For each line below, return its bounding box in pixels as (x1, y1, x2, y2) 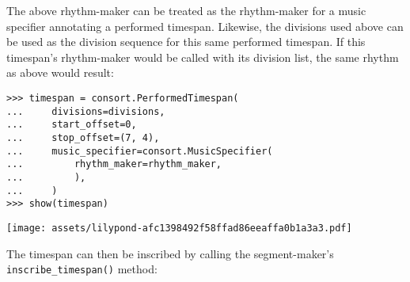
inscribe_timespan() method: (6, 261, 158, 277)
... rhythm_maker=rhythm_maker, (6, 158, 222, 170)
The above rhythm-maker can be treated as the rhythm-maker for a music (6, 2, 366, 18)
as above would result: (6, 64, 114, 81)
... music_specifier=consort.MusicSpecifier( (6, 145, 273, 157)
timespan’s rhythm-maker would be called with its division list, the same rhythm (6, 48, 399, 65)
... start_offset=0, (6, 119, 137, 131)
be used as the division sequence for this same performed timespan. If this (6, 33, 366, 50)
